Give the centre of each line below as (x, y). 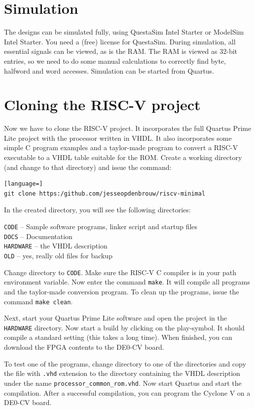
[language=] (23, 184)
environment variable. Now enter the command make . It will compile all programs (127, 282)
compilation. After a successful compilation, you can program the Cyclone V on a (127, 392)
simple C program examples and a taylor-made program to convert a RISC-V (121, 147)
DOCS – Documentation (38, 236)
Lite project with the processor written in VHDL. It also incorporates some (118, 138)
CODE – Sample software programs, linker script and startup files (101, 226)
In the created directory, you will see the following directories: (97, 210)
